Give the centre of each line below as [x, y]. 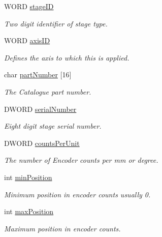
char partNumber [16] [38, 75]
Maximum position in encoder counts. [62, 228]
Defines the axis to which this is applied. [67, 57]
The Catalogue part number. [48, 91]
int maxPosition [29, 211]
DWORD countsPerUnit [42, 143]
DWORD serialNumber [40, 109]
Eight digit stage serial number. [53, 126]
